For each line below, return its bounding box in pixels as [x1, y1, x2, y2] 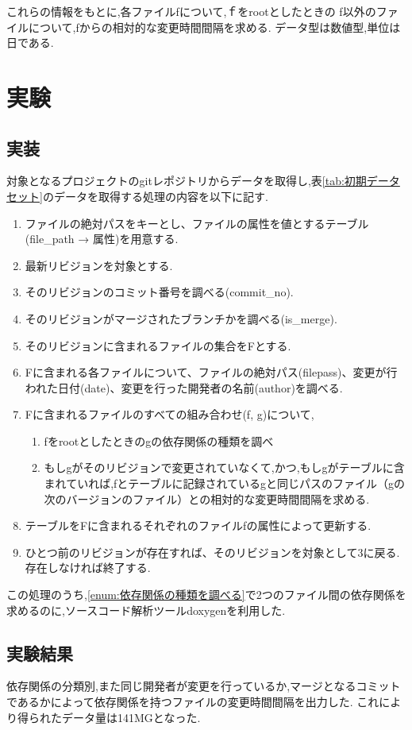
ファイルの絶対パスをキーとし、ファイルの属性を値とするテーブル [25, 214, 369, 231]
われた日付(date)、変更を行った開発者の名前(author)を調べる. [25, 379, 343, 396]
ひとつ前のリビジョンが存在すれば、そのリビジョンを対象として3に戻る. [25, 543, 400, 560]
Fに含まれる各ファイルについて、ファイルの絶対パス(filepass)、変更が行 [25, 364, 398, 380]
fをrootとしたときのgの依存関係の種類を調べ [44, 432, 274, 449]
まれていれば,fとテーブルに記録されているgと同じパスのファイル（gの [44, 475, 406, 492]
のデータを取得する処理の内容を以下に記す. [42, 187, 268, 204]
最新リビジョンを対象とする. [25, 257, 173, 273]
